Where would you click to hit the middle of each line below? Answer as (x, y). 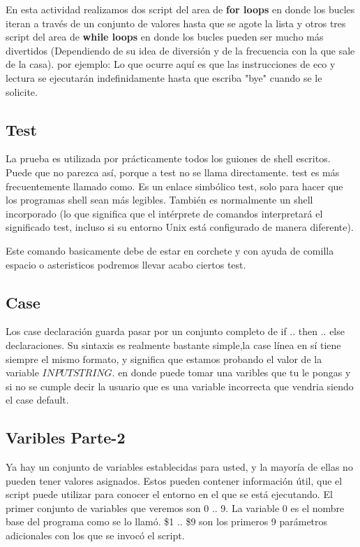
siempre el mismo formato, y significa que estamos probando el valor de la (164, 358)
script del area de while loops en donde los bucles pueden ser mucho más (165, 37)
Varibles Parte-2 (66, 438)
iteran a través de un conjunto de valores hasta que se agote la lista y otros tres (176, 23)
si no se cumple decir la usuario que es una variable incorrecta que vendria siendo (180, 386)
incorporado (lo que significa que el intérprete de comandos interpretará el (164, 213)
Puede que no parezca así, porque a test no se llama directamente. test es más (173, 172)
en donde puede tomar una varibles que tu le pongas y (234, 372)
